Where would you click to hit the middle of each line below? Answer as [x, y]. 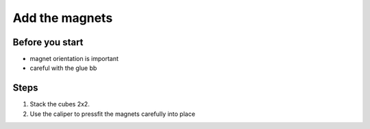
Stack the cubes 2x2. [60, 104]
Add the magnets [63, 18]
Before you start [48, 42]
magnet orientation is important [74, 59]
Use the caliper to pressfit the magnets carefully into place [112, 114]
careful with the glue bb [63, 68]
